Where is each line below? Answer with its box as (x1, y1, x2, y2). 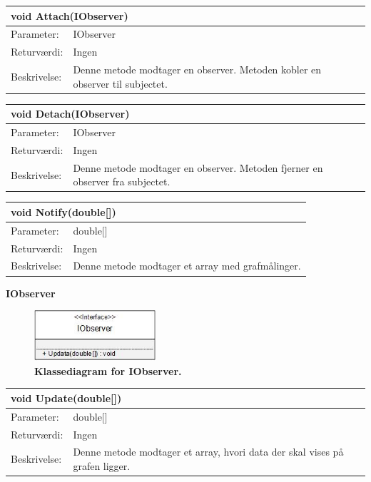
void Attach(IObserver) (11, 8, 128, 23)
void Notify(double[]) (11, 204, 116, 219)
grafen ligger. (73, 458, 131, 473)
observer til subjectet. (73, 76, 168, 91)
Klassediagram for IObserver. (34, 363, 182, 378)
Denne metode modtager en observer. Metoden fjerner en (73, 160, 323, 175)
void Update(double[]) (11, 390, 122, 405)
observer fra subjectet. (73, 174, 171, 189)
